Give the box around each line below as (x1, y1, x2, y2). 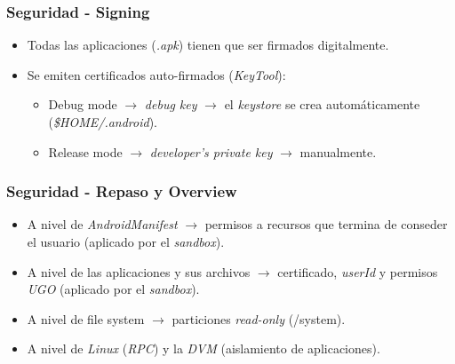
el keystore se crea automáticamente (224, 95, 420, 114)
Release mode (48, 142, 123, 161)
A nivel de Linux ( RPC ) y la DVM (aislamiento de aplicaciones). (27, 339, 380, 358)
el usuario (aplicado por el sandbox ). (27, 233, 225, 250)
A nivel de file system (27, 309, 145, 328)
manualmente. (299, 142, 377, 161)
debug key (144, 95, 197, 114)
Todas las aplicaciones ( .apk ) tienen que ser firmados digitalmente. (27, 36, 389, 54)
